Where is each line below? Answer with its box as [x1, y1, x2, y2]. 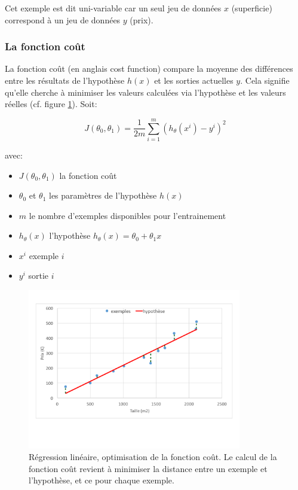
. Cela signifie [240, 74, 290, 86]
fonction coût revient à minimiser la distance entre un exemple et [29, 462, 268, 474]
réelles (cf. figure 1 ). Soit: [5, 98, 97, 110]
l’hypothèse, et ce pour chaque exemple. [29, 474, 174, 486]
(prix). [130, 13, 153, 26]
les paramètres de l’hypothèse [48, 189, 157, 202]
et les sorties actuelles [154, 74, 234, 86]
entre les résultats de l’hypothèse [5, 74, 125, 86]
